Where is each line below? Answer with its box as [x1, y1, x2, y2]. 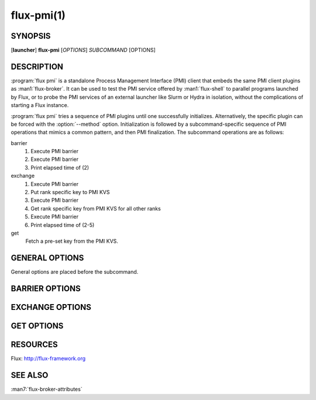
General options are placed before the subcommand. [11, 268, 139, 275]
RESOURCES [11, 340, 58, 350]
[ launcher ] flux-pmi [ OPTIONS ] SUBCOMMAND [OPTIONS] [11, 47, 156, 54]
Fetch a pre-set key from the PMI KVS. [25, 237, 118, 245]
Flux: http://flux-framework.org [11, 355, 86, 362]
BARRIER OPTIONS [11, 284, 81, 294]
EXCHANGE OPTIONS [11, 302, 92, 312]
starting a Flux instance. [11, 102, 69, 109]
